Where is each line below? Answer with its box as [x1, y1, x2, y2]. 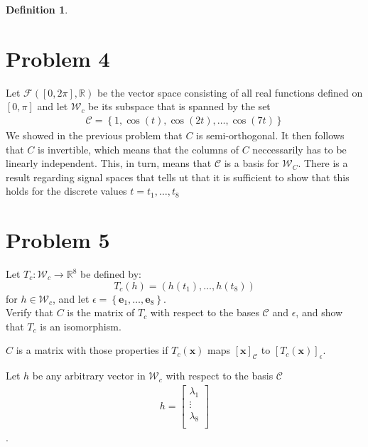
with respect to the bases [150, 305, 259, 320]
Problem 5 [6, 225, 110, 254]
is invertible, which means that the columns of [38, 141, 239, 156]
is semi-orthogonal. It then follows [196, 127, 345, 142]
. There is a [298, 156, 348, 171]
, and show [296, 305, 343, 320]
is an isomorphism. [40, 318, 121, 333]
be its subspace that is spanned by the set [88, 99, 271, 114]
